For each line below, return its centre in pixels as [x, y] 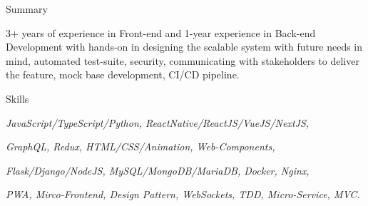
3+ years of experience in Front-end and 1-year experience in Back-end [161, 32]
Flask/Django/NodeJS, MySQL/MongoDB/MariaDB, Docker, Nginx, [158, 170]
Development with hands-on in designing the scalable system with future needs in [184, 47]
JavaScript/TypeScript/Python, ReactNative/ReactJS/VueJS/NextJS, [158, 122]
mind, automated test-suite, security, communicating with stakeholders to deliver [183, 60]
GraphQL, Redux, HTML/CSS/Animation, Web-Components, [140, 146]
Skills [17, 98]
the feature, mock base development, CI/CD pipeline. [123, 74]
